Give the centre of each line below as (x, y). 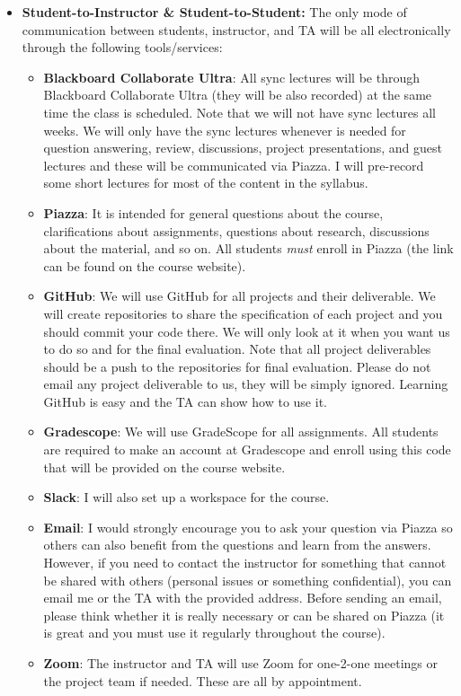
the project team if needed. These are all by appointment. (203, 680)
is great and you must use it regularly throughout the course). (214, 633)
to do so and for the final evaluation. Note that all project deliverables (237, 349)
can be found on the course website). (145, 265)
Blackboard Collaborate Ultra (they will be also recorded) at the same (238, 95)
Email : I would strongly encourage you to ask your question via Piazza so (248, 527)
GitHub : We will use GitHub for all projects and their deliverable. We (239, 296)
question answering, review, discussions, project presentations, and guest (243, 148)
